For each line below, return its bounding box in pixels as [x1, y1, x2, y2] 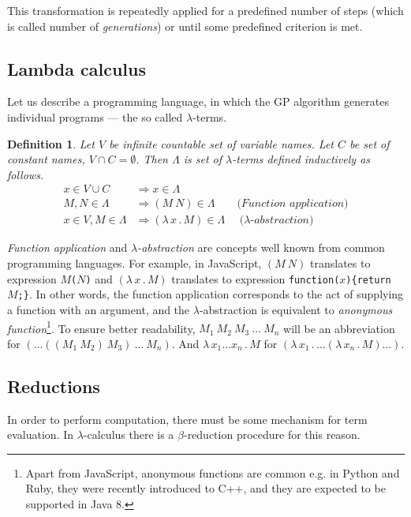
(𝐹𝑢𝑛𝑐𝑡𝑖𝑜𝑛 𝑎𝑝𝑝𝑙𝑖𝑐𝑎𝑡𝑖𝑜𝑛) [237, 198, 349, 210]
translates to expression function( [171, 270, 340, 287]
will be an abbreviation [283, 320, 395, 336]
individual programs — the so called [7, 108, 183, 125]
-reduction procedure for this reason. [183, 426, 361, 443]
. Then [136, 151, 168, 167]
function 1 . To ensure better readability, [7, 317, 196, 336]
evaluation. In [7, 426, 74, 443]
